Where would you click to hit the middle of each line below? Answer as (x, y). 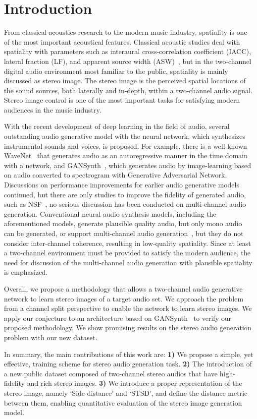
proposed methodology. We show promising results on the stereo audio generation (128, 328)
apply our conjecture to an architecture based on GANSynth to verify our (118, 318)
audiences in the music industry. (53, 109)
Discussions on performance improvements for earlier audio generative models (122, 185)
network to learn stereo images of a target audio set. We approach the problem (124, 298)
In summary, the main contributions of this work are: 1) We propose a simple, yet (129, 354)
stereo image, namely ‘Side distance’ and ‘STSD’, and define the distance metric (126, 392)
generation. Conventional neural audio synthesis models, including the (110, 213)
